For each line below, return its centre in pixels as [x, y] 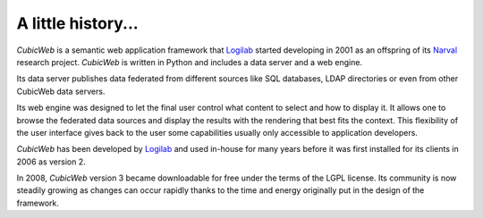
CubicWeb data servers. [61, 91]
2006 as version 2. [51, 162]
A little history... [77, 23]
